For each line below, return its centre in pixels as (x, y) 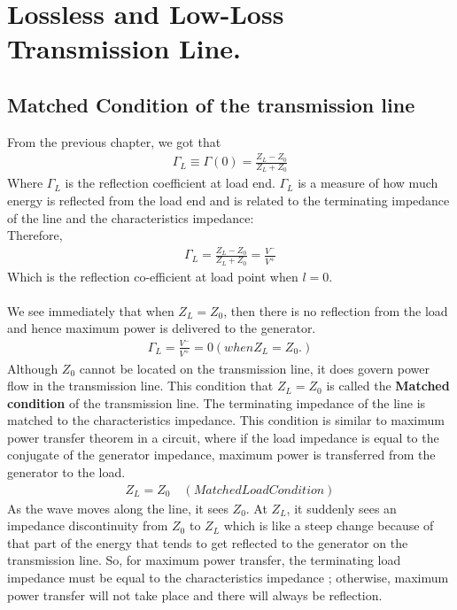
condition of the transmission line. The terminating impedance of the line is (217, 402)
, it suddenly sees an (341, 508)
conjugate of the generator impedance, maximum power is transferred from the (221, 455)
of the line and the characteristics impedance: (131, 217)
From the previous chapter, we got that (114, 141)
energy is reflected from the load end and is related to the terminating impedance (228, 200)
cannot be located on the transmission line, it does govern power (254, 368)
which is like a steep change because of (329, 525)
